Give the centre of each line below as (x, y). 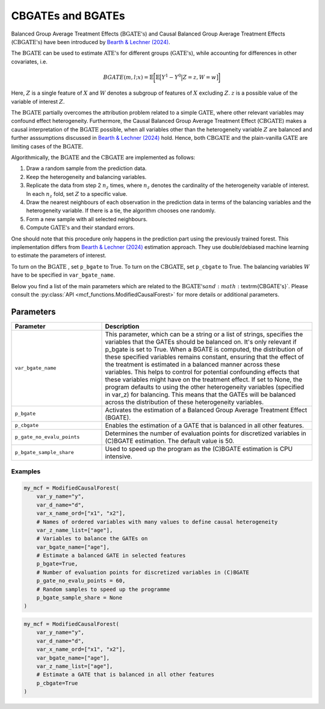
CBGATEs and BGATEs (68, 16)
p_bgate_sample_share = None (79, 598)
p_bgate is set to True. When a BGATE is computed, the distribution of (204, 349)
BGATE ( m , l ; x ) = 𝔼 (128, 77)
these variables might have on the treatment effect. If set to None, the (204, 379)
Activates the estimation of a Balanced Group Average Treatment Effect (206, 410)
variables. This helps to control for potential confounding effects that (202, 372)
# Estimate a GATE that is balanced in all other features (125, 675)
